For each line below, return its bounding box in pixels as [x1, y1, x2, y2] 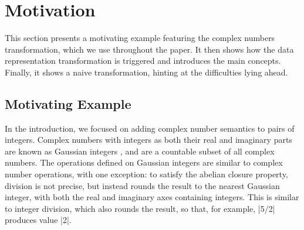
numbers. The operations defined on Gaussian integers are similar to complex [5, 156, 283, 169]
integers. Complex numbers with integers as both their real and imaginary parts [5, 133, 292, 146]
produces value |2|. [5, 214, 72, 226]
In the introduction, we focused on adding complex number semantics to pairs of [5, 122, 295, 134]
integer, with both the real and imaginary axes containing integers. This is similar [5, 191, 299, 203]
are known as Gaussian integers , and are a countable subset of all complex [5, 145, 275, 157]
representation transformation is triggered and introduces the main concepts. [5, 54, 281, 67]
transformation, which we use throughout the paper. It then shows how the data [5, 43, 294, 55]
